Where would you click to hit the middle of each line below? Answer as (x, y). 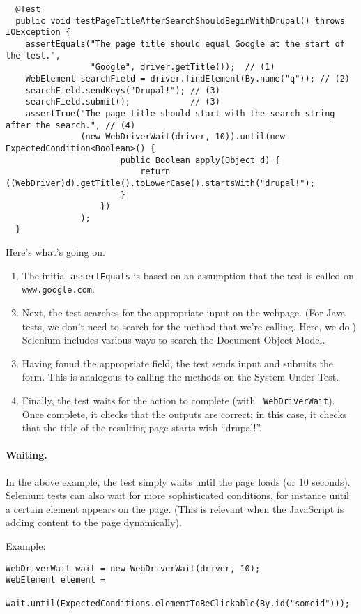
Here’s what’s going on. (55, 252)
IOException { (38, 32)
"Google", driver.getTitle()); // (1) (183, 67)
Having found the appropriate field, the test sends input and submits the (177, 363)
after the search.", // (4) (71, 125)
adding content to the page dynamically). (94, 522)
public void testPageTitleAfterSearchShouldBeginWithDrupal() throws (180, 21)
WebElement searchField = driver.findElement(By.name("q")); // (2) (187, 78)
